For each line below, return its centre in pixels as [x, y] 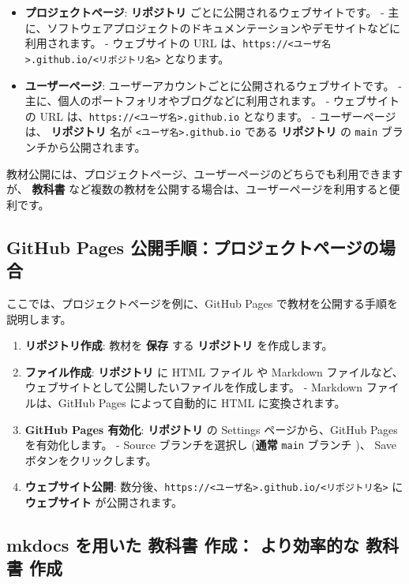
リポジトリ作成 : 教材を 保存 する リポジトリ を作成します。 [179, 345]
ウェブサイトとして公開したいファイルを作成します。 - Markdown [193, 387]
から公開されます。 [96, 147]
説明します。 [39, 318]
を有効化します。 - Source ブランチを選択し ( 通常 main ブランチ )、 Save [210, 445]
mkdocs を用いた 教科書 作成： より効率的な [183, 545]
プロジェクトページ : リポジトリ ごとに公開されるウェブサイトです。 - [204, 12]
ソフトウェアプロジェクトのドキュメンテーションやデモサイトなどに [224, 27]
